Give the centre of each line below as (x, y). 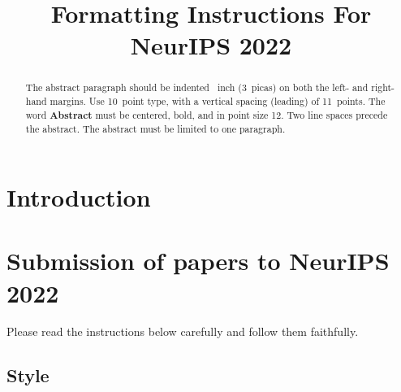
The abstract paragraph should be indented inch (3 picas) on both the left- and (197, 87)
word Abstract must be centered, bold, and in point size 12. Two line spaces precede (207, 115)
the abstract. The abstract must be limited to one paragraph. (155, 129)
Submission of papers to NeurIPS (198, 261)
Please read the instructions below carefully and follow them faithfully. (183, 331)
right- (383, 87)
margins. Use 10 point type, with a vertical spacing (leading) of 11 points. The (218, 101)
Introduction (79, 196)
